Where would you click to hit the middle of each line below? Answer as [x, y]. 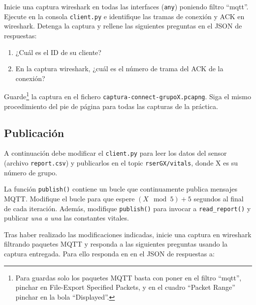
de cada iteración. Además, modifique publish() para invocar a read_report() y [128, 208]
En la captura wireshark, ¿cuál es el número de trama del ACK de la [119, 69]
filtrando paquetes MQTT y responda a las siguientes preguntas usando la [116, 244]
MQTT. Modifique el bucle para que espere [69, 198]
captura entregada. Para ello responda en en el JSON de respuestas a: [109, 253]
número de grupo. [31, 172]
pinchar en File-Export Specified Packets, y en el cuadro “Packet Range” [125, 287]
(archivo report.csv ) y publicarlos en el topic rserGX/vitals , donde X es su [121, 163]
